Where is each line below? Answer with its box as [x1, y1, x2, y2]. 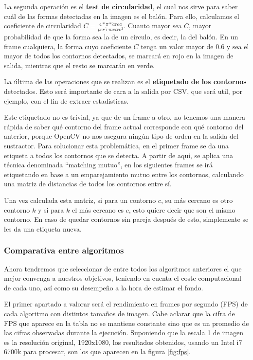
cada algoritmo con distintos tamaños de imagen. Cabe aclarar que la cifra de [4, 308, 235, 318]
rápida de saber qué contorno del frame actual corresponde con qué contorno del [4, 121, 244, 131]
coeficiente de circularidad [4, 20, 81, 31]
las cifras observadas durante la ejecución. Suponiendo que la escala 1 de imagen [4, 327, 244, 338]
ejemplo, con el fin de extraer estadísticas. [4, 95, 129, 106]
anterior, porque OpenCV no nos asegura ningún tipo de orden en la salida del [4, 131, 238, 141]
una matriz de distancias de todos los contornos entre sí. [4, 179, 172, 189]
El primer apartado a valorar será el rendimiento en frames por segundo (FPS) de [4, 299, 248, 309]
